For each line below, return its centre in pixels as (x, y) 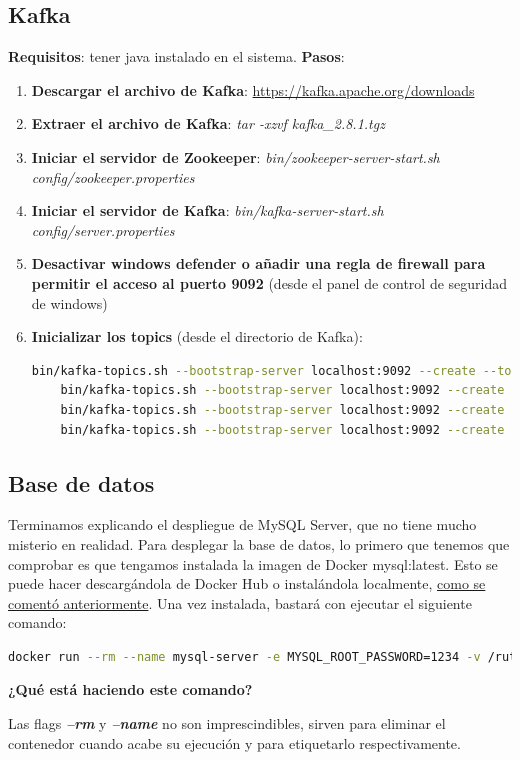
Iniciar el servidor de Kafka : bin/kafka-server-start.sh (207, 210)
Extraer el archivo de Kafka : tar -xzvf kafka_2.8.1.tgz (208, 123)
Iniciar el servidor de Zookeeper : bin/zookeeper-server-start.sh (235, 156)
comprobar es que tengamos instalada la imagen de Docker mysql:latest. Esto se (253, 563)
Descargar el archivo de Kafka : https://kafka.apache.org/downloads (253, 89)
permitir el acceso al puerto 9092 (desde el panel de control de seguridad (269, 282)
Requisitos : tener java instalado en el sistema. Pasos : (176, 56)
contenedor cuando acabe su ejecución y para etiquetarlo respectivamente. (234, 742)
